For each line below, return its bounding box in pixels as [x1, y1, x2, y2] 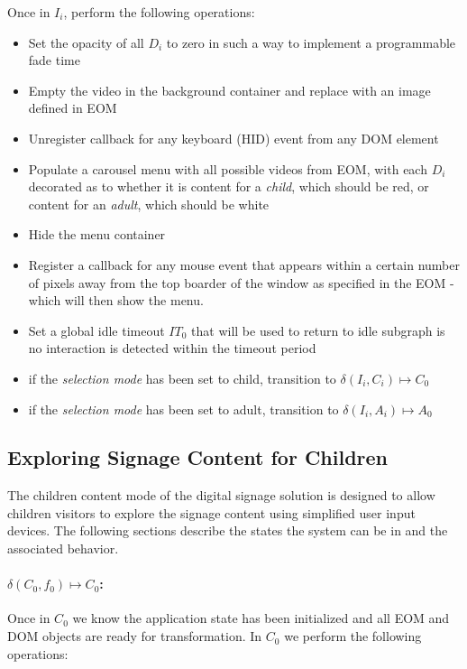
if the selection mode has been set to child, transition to [28, 368, 336, 387]
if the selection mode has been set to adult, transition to [28, 399, 339, 418]
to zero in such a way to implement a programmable [166, 33, 456, 51]
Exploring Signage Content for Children [7, 443, 389, 471]
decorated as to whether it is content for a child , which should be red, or [28, 177, 429, 196]
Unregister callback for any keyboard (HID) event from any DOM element [28, 128, 439, 147]
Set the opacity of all [28, 33, 144, 51]
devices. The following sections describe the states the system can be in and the [7, 521, 448, 540]
